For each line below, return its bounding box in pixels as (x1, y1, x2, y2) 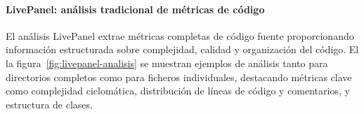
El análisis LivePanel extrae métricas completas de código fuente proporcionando (6, 28, 354, 43)
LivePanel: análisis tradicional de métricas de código (6, 1, 265, 16)
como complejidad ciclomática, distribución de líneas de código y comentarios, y (6, 83, 350, 98)
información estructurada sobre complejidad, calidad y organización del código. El (6, 42, 359, 57)
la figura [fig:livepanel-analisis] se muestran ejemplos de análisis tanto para (6, 55, 328, 70)
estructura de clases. (6, 97, 93, 111)
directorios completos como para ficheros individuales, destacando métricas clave (6, 69, 352, 84)
